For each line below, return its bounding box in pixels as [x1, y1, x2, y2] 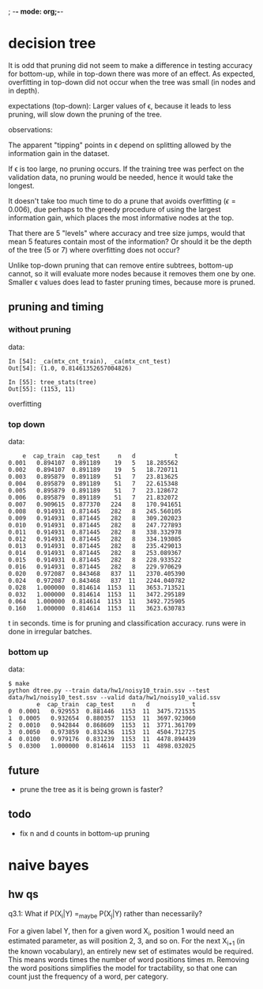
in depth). [8, 86, 39, 95]
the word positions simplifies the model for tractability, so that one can [8, 964, 238, 973]
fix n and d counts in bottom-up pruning [19, 828, 150, 838]
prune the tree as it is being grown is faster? [19, 785, 163, 794]
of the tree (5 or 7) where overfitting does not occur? [8, 245, 180, 254]
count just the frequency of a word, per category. [8, 972, 168, 981]
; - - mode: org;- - [8, 7, 64, 16]
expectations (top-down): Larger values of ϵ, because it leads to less [8, 101, 231, 110]
